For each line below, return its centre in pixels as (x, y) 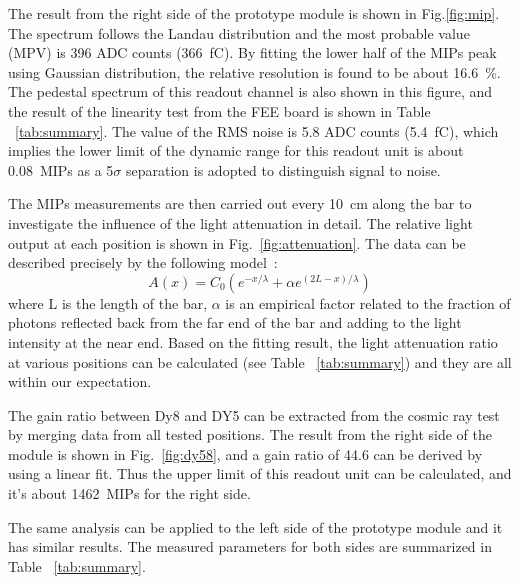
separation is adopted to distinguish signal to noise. (283, 169)
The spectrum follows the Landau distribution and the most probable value (239, 32)
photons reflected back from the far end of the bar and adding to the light (235, 322)
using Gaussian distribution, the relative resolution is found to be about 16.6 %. (254, 71)
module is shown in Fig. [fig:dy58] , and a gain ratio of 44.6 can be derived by (245, 453)
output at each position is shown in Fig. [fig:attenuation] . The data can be (237, 242)
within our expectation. (80, 381)
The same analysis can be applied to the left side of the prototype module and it (255, 526)
